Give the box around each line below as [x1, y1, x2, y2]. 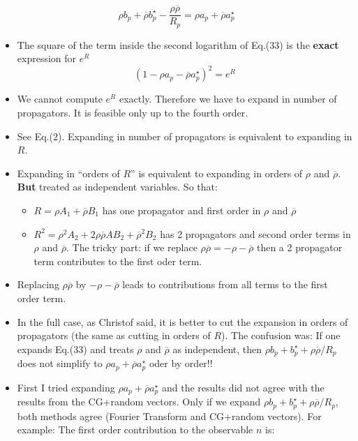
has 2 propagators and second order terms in [160, 226, 351, 241]
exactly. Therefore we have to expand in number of [119, 91, 337, 106]
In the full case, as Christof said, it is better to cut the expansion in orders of [17, 314, 348, 329]
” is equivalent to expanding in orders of [130, 165, 303, 180]
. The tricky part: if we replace [66, 240, 197, 255]
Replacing [17, 277, 59, 292]
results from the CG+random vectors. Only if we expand [17, 394, 261, 409]
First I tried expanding [17, 380, 115, 394]
